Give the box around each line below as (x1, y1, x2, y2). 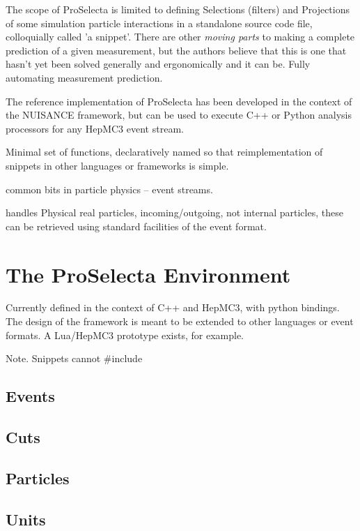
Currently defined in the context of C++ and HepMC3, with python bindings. (6, 300, 340, 315)
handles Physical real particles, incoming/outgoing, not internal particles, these (6, 205, 343, 220)
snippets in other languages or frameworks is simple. (6, 158, 229, 172)
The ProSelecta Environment (6, 260, 291, 288)
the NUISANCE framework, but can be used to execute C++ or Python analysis (6, 107, 352, 122)
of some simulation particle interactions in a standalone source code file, (6, 15, 313, 30)
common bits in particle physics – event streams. (6, 181, 213, 196)
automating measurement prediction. (6, 70, 163, 84)
